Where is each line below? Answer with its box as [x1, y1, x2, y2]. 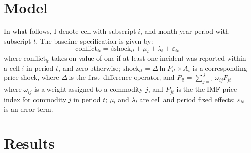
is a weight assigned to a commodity [34, 84, 143, 94]
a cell [4, 62, 20, 73]
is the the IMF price [176, 84, 237, 94]
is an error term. [4, 104, 53, 114]
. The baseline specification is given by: [36, 35, 153, 46]
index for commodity [4, 94, 67, 104]
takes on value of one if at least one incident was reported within [51, 53, 246, 63]
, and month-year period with [140, 26, 229, 36]
